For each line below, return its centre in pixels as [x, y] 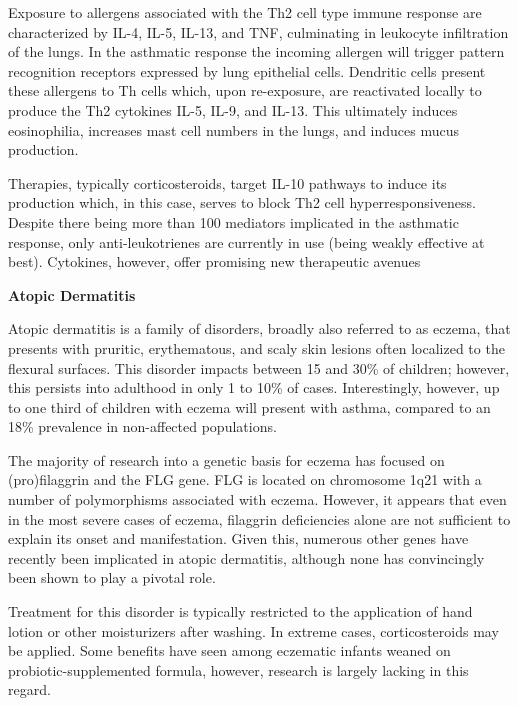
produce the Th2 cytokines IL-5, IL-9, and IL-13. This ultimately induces [233, 109]
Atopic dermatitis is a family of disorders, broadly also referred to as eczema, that [259, 328]
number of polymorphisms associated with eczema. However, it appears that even [257, 499]
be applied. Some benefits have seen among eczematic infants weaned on [229, 650]
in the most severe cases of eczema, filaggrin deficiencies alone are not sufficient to [259, 518]
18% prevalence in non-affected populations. [142, 426]
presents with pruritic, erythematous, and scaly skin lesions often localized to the [256, 347]
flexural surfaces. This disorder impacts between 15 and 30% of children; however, [259, 367]
